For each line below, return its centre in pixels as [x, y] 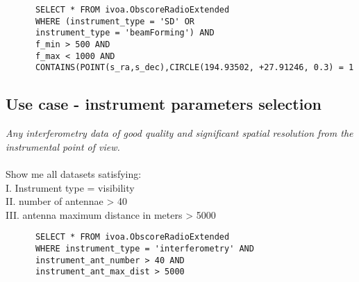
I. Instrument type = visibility [70, 187]
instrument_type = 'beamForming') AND [125, 33]
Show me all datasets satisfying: [74, 173]
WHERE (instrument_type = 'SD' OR [115, 21]
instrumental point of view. [63, 146]
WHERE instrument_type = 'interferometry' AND [144, 248]
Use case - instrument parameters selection [164, 104]
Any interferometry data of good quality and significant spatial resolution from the [179, 133]
